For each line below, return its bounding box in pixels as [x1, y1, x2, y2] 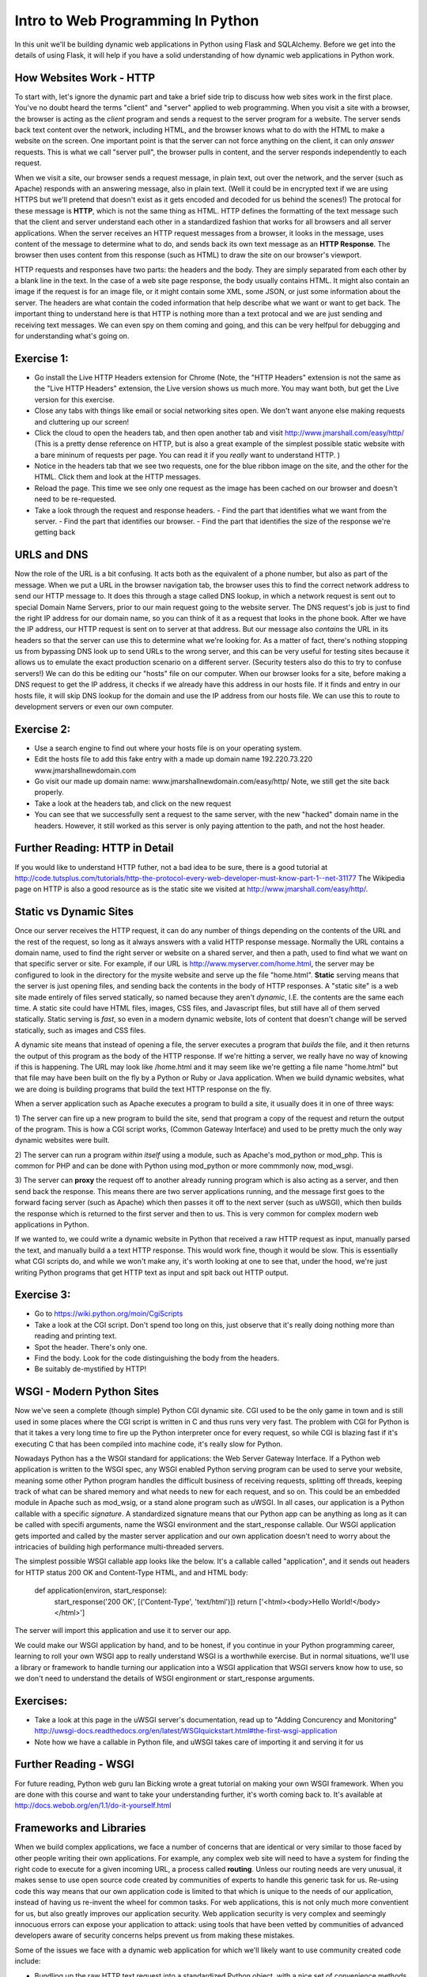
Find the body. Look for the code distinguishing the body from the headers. [34, 1353, 280, 1363]
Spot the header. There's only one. [34, 1342, 148, 1351]
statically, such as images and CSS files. [14, 1025, 146, 1035]
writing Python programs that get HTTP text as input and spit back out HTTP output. [14, 1268, 289, 1277]
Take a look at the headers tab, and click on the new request [34, 799, 232, 808]
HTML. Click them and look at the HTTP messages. [34, 472, 202, 482]
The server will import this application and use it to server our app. [14, 1626, 232, 1635]
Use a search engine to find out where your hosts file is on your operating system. [34, 743, 302, 753]
